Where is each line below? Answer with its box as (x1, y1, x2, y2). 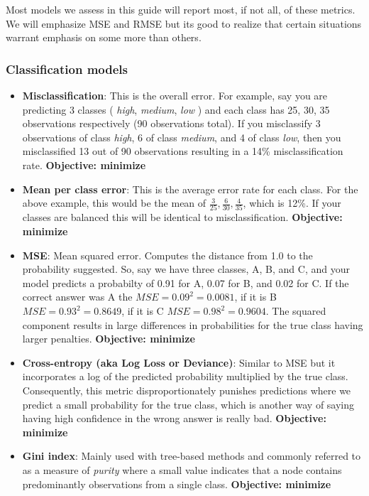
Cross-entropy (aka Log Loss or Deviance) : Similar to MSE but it (22, 355, 336, 370)
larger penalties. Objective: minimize (22, 331, 195, 346)
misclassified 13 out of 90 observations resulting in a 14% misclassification (22, 144, 343, 158)
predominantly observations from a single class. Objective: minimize (22, 476, 331, 491)
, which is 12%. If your (243, 195, 341, 210)
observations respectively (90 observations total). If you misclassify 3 (22, 116, 321, 131)
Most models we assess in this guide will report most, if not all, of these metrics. (6, 2, 356, 16)
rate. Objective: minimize (22, 157, 146, 172)
